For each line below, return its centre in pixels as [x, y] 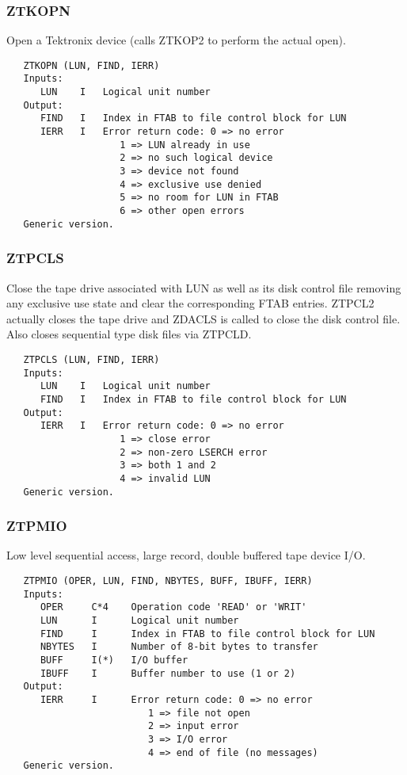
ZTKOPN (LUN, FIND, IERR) [91, 65]
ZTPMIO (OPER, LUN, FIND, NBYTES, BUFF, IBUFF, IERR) [168, 580]
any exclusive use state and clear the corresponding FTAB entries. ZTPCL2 [190, 303]
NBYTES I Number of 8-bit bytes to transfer [179, 647]
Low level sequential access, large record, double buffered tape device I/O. [186, 555]
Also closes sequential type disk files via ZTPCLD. [129, 334]
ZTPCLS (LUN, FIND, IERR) [91, 359]
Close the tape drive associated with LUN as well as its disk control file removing [204, 287]
